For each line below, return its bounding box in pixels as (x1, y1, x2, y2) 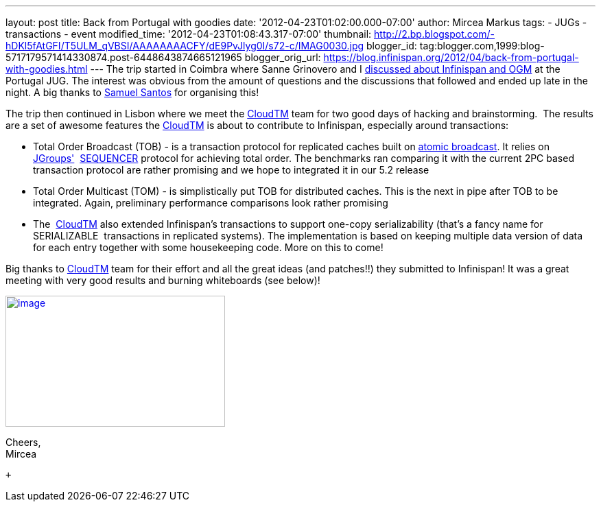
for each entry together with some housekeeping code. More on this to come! (33, 241, 384, 253)
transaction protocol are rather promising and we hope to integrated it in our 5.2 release (33, 164, 429, 176)
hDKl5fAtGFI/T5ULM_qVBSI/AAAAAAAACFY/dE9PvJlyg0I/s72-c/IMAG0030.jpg (5, 40, 364, 51)
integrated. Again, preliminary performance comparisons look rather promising (33, 197, 388, 209)
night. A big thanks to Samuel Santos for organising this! (5, 86, 259, 98)
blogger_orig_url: (244, 51, 321, 63)
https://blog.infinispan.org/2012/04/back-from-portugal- (323, 51, 579, 63)
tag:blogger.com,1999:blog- (419, 40, 545, 51)
